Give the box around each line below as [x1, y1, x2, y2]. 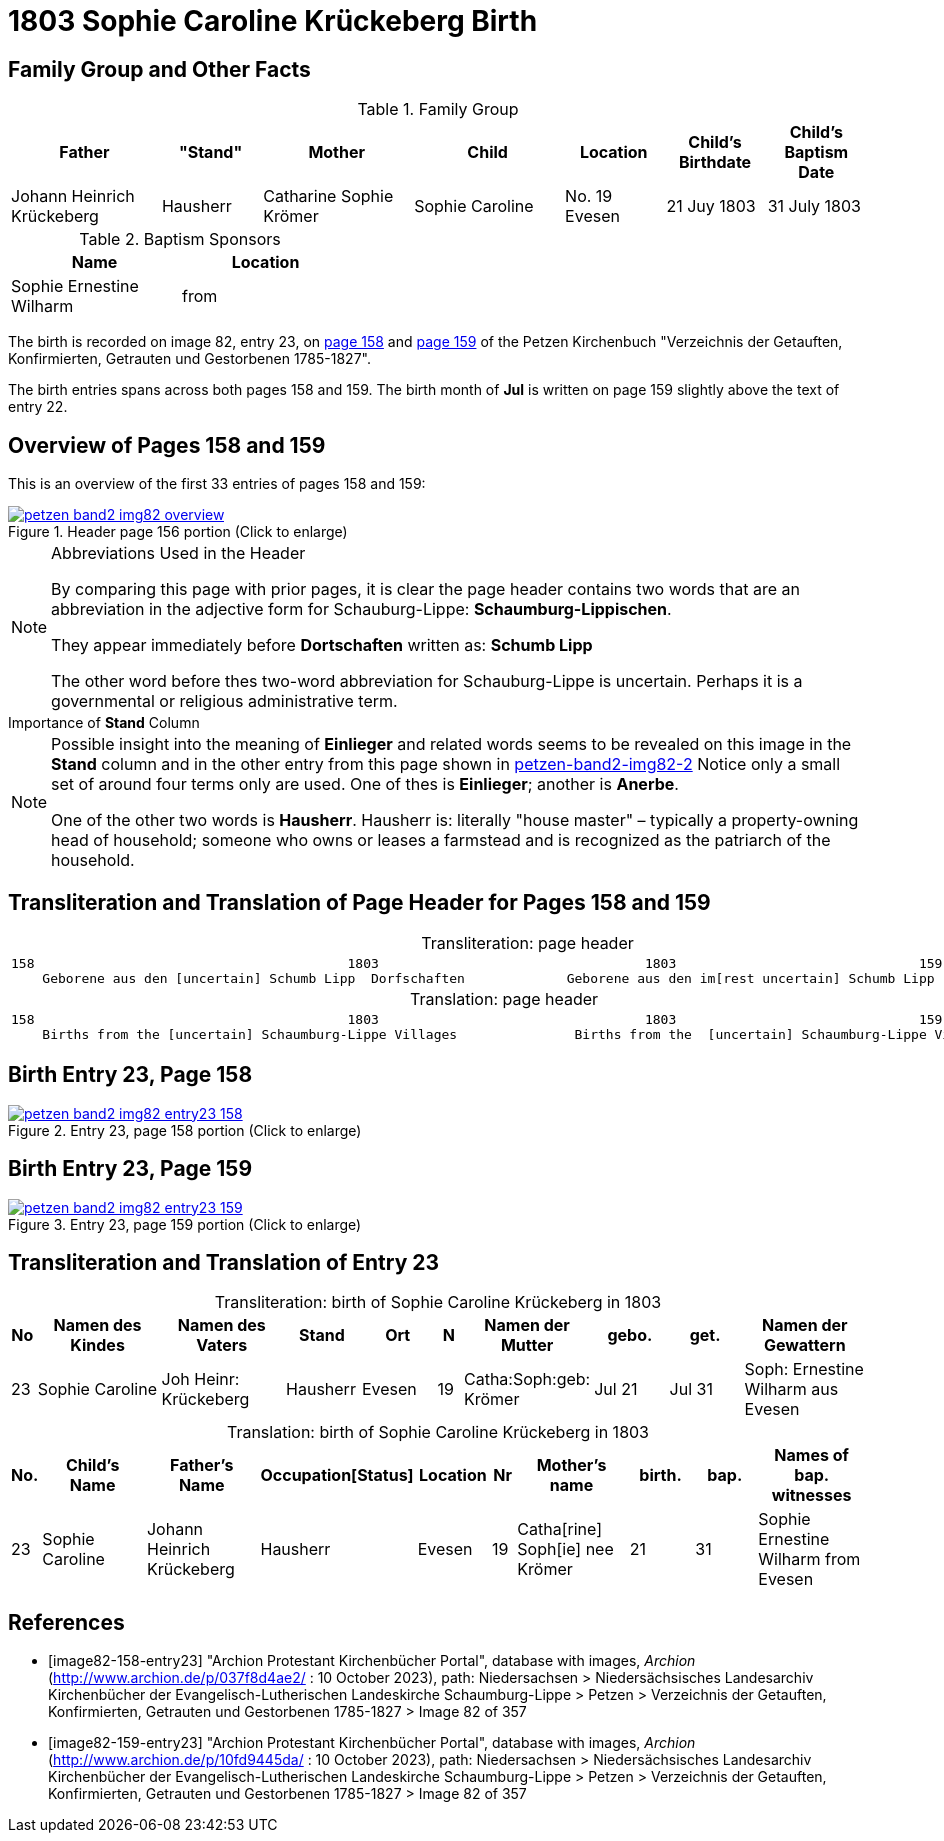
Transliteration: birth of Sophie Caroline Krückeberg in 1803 [214, 1292, 662, 1313]
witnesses [771, 1485, 852, 1506]
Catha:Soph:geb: [463, 1369, 591, 1390]
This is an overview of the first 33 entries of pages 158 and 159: [8, 475, 426, 493]
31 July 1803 [767, 196, 861, 217]
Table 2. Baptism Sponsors [79, 229, 281, 250]
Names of [774, 1445, 849, 1466]
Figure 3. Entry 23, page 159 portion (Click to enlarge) [8, 1215, 362, 1233]
